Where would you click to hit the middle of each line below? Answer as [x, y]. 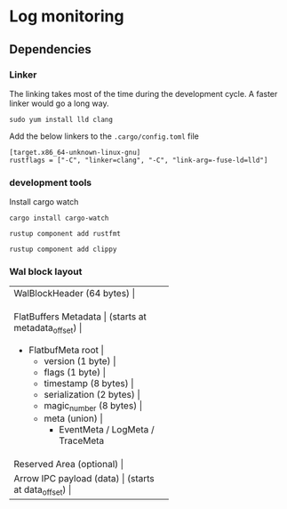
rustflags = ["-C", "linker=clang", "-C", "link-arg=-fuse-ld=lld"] [139, 160]
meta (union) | [74, 418]
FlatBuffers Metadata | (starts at [80, 317]
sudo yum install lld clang [61, 119]
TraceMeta [82, 440]
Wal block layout [46, 271]
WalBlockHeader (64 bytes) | [75, 294]
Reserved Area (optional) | [69, 464]
